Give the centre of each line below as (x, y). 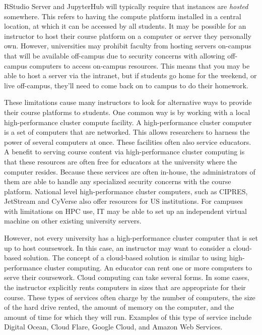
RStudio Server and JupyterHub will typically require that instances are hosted (126, 6)
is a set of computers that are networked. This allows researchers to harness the (127, 132)
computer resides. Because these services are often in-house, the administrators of (130, 171)
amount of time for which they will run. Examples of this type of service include (128, 317)
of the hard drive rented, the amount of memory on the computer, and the (119, 307)
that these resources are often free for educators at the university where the (121, 161)
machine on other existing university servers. (73, 221)
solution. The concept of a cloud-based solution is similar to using (125, 258)
